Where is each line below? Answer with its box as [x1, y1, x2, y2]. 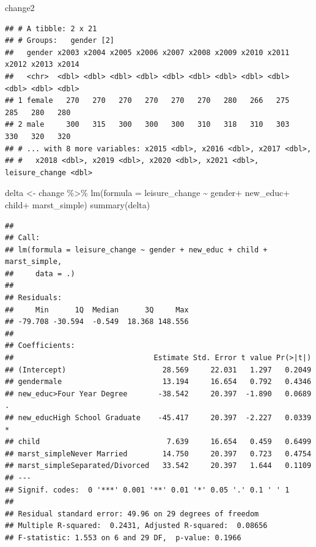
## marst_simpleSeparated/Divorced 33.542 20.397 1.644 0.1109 [5, 461, 312, 470]
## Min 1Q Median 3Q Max [5, 305, 189, 314]
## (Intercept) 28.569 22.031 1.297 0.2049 [5, 365, 312, 374]
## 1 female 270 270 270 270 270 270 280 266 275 [5, 96, 290, 105]
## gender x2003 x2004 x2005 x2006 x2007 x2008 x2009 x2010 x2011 [5, 48, 290, 57]
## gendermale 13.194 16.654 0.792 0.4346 [5, 377, 312, 387]
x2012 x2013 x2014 [5, 60, 79, 69]
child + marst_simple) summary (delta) [5, 198, 150, 211]
